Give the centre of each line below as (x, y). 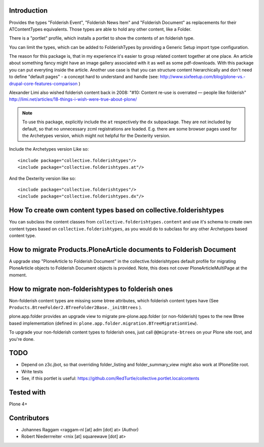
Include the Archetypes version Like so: (49, 149)
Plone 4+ (18, 404)
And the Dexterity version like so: (42, 178)
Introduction (28, 11)
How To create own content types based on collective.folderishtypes (117, 210)
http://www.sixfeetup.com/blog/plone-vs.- (203, 77)
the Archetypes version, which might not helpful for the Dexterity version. (96, 135)
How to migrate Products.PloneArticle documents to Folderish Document (123, 249)
